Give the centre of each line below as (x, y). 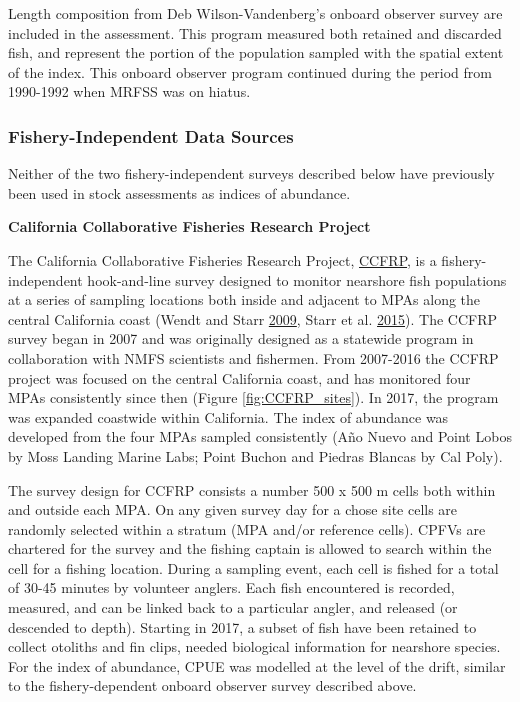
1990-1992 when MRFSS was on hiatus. (129, 91)
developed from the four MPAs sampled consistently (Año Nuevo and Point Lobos (260, 436)
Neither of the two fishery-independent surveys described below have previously (251, 173)
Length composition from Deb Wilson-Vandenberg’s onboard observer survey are (255, 13)
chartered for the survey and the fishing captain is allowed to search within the (250, 548)
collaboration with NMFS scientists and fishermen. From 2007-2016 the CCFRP (253, 357)
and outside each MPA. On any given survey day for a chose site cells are (233, 509)
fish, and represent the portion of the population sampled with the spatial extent (256, 52)
